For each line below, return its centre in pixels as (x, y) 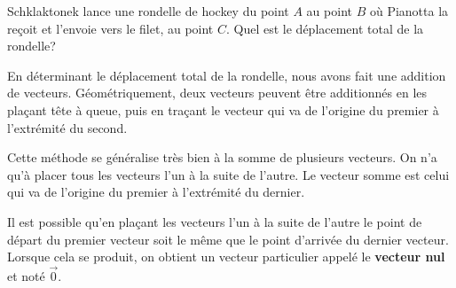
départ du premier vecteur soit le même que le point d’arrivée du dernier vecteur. (228, 239)
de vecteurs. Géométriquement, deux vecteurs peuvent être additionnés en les (217, 93)
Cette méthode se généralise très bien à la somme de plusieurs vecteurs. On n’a (222, 157)
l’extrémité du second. (67, 127)
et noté (26, 275)
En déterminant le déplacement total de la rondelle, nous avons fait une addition (227, 75)
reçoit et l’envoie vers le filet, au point (110, 28)
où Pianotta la (409, 11)
